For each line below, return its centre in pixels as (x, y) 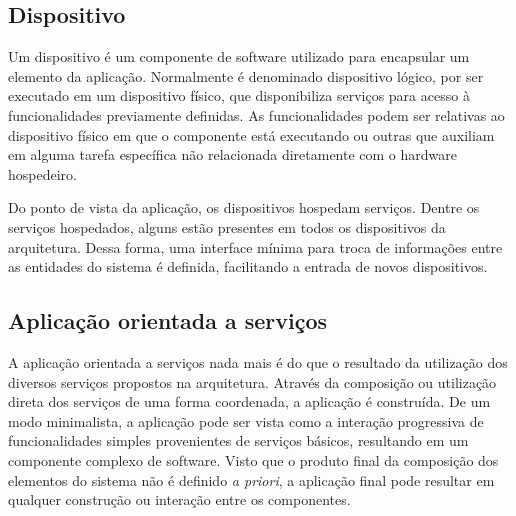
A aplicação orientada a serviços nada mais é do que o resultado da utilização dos (258, 361)
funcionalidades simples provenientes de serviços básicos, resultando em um (238, 440)
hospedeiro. (42, 173)
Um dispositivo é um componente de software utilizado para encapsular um (239, 56)
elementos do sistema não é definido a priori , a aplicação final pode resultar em (251, 479)
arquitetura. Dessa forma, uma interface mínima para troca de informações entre (255, 246)
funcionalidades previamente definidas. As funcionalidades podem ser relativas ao (256, 114)
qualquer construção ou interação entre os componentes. (179, 499)
